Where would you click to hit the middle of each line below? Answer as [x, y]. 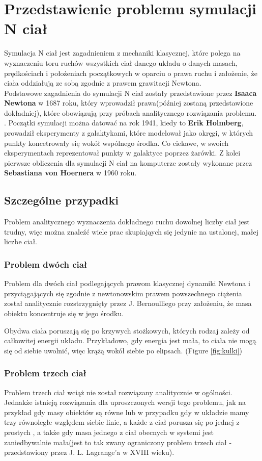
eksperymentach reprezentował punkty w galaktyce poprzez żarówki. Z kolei [122, 153]
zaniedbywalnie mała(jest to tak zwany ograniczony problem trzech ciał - [118, 442]
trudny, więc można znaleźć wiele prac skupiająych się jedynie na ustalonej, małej [132, 231]
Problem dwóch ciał [46, 264]
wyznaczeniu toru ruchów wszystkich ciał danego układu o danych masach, [121, 62]
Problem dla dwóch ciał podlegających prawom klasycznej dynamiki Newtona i [127, 283]
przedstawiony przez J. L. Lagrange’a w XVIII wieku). [89, 452]
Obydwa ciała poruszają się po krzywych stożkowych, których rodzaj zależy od [127, 330]
